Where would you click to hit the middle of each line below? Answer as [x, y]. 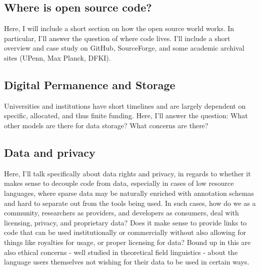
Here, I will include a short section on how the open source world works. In [119, 28]
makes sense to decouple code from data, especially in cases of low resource [119, 183]
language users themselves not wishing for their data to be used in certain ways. [127, 262]
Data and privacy [50, 152]
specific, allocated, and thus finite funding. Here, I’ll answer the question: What [126, 115]
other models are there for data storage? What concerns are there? [106, 125]
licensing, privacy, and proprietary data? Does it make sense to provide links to [125, 222]
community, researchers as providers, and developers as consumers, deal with [121, 213]
